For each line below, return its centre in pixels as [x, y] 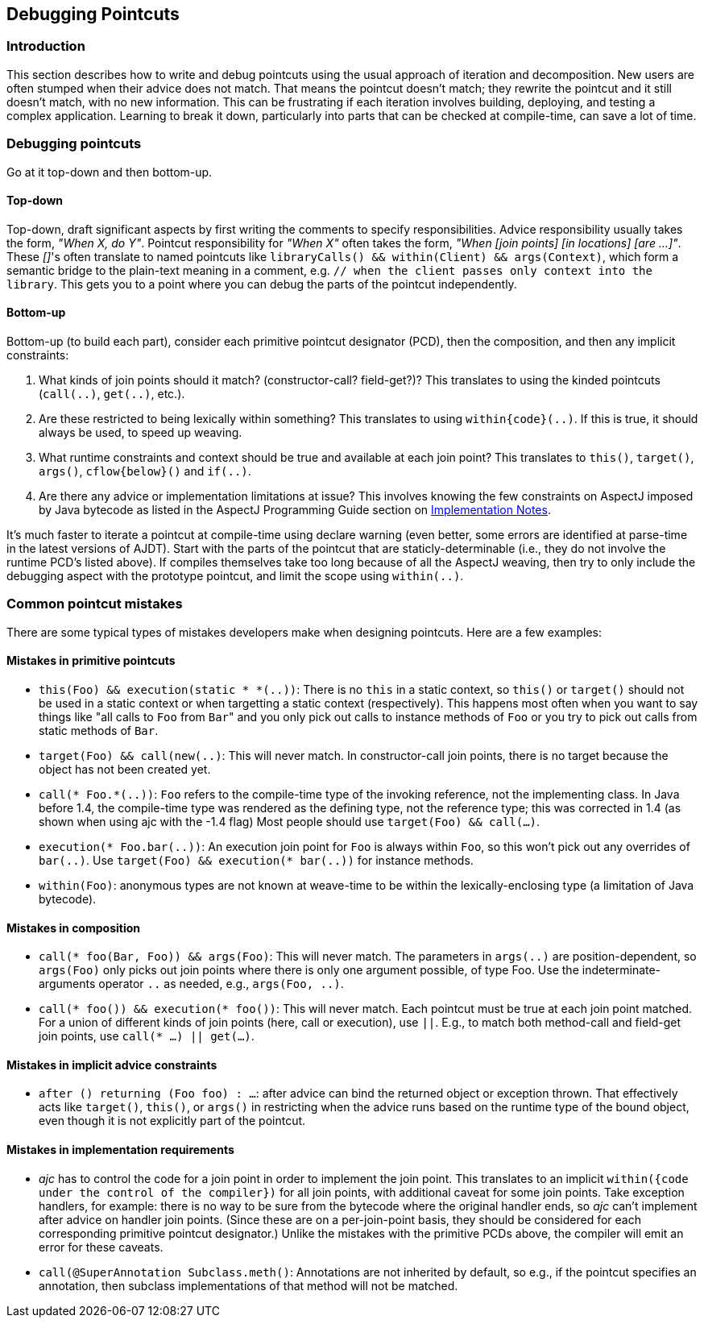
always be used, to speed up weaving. [141, 432]
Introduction [46, 46]
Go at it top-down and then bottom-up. [110, 172]
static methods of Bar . [99, 730]
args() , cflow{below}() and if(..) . [145, 471]
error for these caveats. [101, 1247]
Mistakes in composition [73, 928]
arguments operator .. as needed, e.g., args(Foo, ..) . [191, 984]
